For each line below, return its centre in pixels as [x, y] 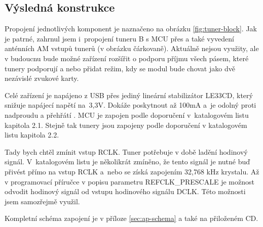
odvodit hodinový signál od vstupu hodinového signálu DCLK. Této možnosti [125, 191]
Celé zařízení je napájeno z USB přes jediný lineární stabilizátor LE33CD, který [129, 95]
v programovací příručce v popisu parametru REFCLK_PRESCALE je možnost [129, 181]
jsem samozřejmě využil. [42, 201]
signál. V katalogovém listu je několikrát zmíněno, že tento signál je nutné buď [127, 162]
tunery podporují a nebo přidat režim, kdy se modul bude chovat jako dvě [120, 68]
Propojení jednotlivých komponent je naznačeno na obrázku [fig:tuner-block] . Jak [131, 29]
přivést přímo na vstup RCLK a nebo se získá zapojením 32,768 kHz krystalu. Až [132, 171]
